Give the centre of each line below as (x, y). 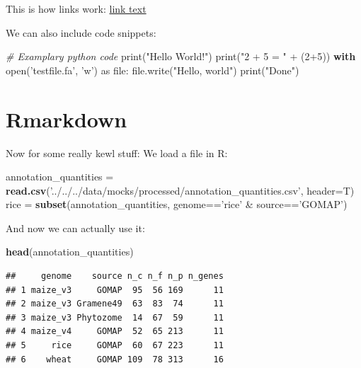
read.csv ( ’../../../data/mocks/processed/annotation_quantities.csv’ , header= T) (180, 190)
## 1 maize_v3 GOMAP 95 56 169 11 (115, 290)
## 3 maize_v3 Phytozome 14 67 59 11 (115, 317)
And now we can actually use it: (75, 228)
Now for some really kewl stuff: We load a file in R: (117, 153)
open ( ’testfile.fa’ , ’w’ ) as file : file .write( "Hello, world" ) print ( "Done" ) (153, 70)
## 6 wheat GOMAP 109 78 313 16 (115, 359)
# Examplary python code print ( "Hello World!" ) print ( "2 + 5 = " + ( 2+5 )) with (181, 56)
